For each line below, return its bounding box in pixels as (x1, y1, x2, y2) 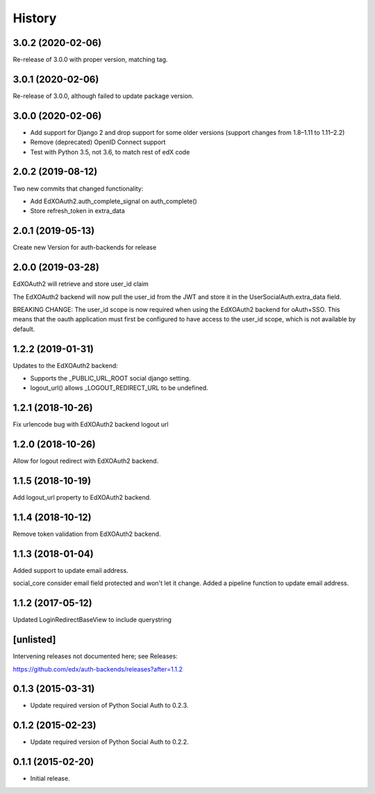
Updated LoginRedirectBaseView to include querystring (12, 616, 172, 624)
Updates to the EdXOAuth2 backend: (12, 361, 118, 370)
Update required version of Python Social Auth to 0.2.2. (30, 738, 189, 746)
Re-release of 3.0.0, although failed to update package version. (12, 91, 194, 100)
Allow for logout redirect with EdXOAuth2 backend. (12, 456, 159, 466)
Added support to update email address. (12, 566, 128, 574)
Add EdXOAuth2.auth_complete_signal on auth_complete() (30, 197, 197, 205)
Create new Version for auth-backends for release (12, 244, 157, 252)
